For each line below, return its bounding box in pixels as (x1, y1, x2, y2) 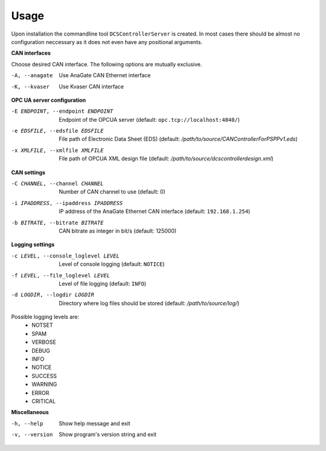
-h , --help (11, 420, 43, 427)
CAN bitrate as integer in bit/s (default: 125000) (59, 227, 177, 235)
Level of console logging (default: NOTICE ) (59, 260, 165, 268)
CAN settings (11, 169, 45, 176)
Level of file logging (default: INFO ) (59, 280, 147, 287)
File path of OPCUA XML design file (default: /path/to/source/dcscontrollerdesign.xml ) (59, 155, 274, 162)
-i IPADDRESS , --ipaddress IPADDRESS (11, 200, 123, 206)
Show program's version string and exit (59, 431, 157, 438)
